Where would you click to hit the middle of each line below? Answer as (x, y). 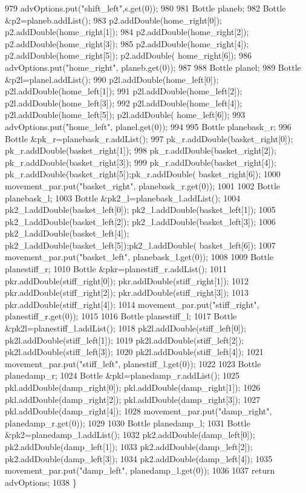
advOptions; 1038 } (41, 482)
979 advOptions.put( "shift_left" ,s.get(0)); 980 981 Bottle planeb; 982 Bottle (145, 8)
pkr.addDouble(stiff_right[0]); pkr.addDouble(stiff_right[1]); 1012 (127, 280)
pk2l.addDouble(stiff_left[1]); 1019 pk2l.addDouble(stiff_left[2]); (124, 340)
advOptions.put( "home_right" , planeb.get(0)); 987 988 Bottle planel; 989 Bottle (153, 67)
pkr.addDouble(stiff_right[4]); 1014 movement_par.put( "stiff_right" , (132, 304)
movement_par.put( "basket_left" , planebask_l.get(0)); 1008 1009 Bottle (139, 257)
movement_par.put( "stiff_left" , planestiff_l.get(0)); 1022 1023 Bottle (133, 363)
